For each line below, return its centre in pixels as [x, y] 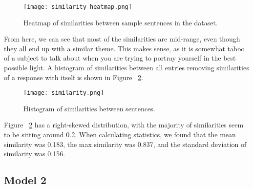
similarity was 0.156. [35, 154]
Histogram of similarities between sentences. [89, 108]
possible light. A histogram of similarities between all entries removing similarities [126, 68]
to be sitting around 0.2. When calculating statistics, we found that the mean [120, 135]
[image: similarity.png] [64, 93]
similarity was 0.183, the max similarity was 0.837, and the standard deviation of [125, 144]
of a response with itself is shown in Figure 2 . [74, 77]
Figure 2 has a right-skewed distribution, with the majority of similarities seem [124, 125]
